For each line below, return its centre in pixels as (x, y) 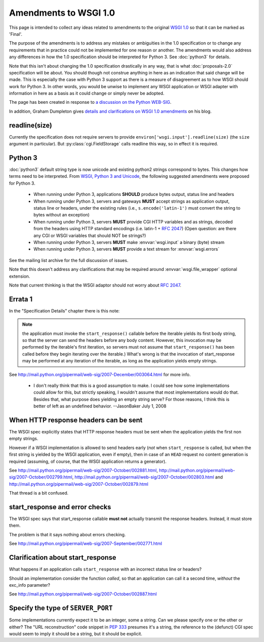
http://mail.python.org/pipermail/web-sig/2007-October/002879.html (79, 484)
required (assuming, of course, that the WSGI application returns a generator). (88, 461)
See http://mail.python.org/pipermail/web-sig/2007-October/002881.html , (84, 470)
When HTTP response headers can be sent (76, 420)
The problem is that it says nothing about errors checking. (67, 534)
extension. (20, 276)
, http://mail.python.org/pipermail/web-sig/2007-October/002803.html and (147, 477)
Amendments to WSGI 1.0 (62, 13)
